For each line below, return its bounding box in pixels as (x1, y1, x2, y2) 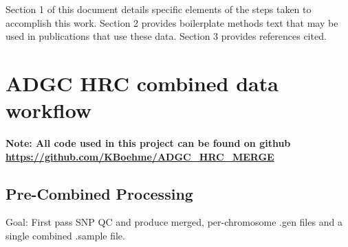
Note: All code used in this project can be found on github (6, 136, 291, 150)
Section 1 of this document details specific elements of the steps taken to (6, 2, 312, 16)
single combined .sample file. (6, 228, 125, 243)
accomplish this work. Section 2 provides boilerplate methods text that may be (6, 15, 338, 30)
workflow (6, 96, 92, 124)
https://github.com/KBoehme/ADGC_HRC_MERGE (6, 149, 274, 163)
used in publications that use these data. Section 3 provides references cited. (6, 29, 327, 43)
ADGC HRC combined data (6, 69, 279, 97)
